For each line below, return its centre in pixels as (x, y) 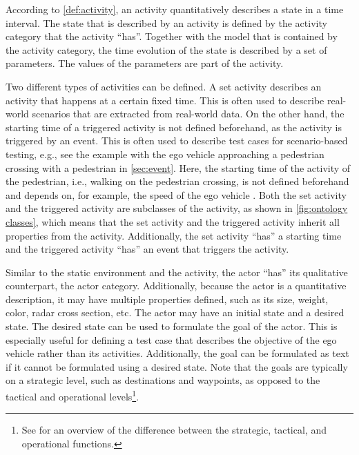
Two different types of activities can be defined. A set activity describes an (164, 86)
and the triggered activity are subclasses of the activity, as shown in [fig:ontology (177, 208)
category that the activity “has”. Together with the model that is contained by (172, 36)
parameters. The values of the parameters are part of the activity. (145, 63)
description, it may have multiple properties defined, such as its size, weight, (167, 299)
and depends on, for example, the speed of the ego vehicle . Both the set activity (176, 194)
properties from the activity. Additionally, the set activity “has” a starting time (174, 235)
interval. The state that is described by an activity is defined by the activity (166, 22)
